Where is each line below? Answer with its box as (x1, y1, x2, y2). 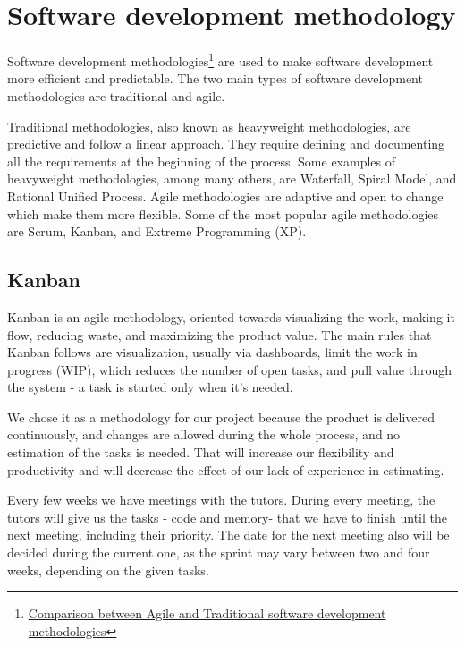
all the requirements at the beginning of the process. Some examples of (7, 151, 396, 170)
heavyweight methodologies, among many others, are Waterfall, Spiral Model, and (7, 169, 457, 188)
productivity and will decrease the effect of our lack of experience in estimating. (7, 460, 444, 479)
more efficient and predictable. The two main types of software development (7, 69, 423, 88)
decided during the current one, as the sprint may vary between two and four (7, 543, 430, 562)
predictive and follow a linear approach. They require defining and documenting (7, 134, 445, 153)
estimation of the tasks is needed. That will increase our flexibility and (7, 443, 394, 462)
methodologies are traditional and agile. (7, 86, 225, 105)
